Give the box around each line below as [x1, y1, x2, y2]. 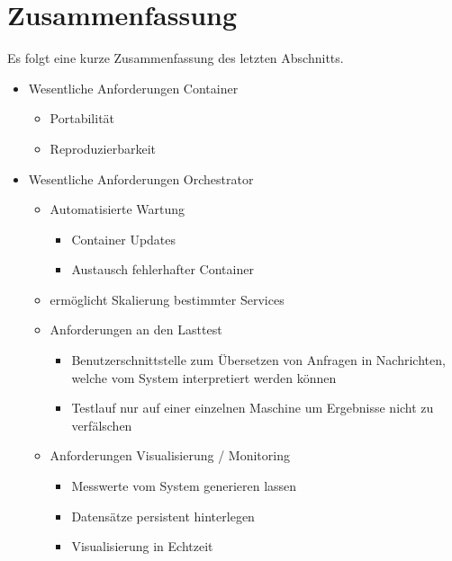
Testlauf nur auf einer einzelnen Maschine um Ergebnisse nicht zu [71, 398, 434, 417]
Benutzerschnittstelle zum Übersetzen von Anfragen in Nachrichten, [71, 351, 446, 370]
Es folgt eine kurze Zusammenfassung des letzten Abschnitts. [7, 49, 344, 67]
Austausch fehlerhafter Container [71, 260, 254, 279]
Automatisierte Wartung [50, 200, 185, 218]
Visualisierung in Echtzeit [71, 537, 213, 556]
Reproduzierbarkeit [50, 138, 156, 157]
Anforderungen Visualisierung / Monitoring [50, 446, 290, 465]
